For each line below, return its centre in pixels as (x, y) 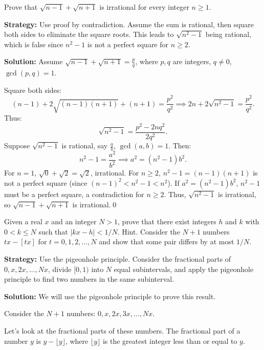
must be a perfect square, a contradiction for (74, 194)
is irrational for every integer (144, 7)
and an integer (74, 221)
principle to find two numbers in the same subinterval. (89, 279)
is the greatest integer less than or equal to (170, 341)
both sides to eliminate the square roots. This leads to (89, 34)
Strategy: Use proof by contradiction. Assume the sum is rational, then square (129, 24)
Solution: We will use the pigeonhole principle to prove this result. (110, 296)
